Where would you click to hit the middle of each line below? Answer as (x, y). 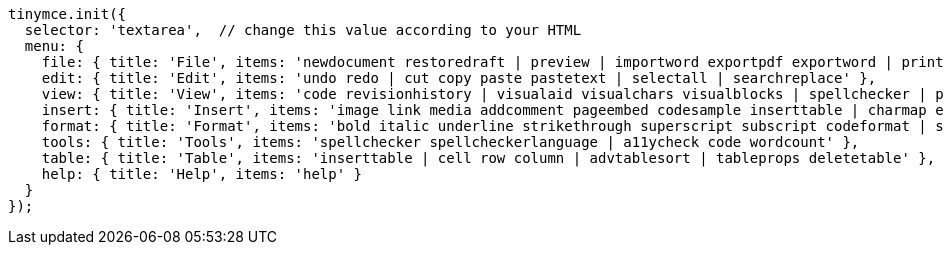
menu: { (54, 46)
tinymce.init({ (67, 14)
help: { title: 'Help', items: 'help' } (202, 174)
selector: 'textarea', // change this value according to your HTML (303, 30)
